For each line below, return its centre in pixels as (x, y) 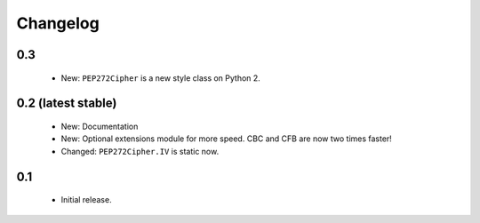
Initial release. (86, 200)
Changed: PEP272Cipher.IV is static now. (140, 151)
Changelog (58, 23)
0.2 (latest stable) (67, 104)
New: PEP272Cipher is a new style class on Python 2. (161, 78)
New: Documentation (100, 126)
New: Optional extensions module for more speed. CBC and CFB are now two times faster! (227, 139)
